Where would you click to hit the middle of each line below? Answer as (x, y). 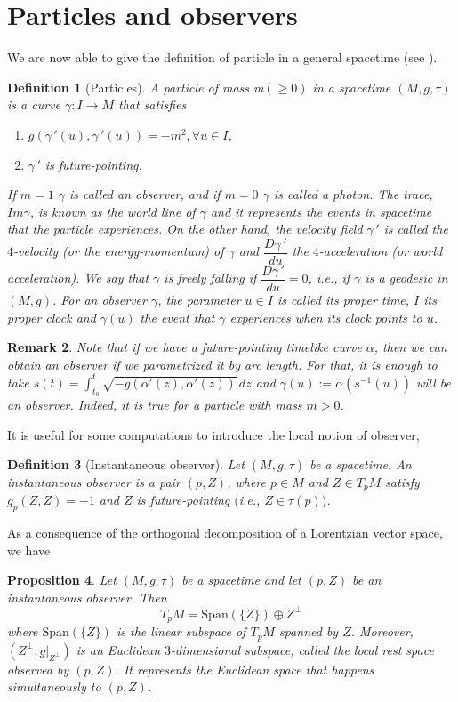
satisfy (402, 481)
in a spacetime (352, 87)
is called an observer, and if (145, 194)
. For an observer (99, 299)
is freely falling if (210, 278)
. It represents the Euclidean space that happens (245, 669)
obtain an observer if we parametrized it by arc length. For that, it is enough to (222, 364)
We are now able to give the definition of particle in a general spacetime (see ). (222, 57)
